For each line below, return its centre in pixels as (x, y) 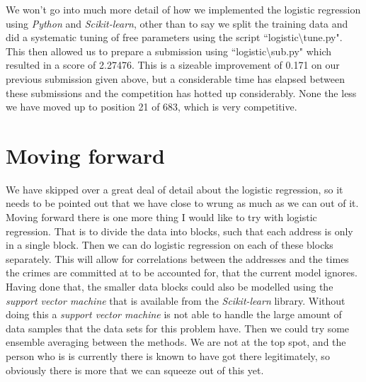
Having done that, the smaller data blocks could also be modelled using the (170, 287)
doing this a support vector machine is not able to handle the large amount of (174, 314)
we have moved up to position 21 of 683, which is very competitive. (151, 107)
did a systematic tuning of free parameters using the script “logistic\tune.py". (174, 37)
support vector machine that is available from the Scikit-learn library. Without (176, 300)
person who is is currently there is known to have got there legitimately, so (168, 356)
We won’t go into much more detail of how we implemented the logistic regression (183, 9)
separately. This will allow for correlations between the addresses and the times (177, 258)
